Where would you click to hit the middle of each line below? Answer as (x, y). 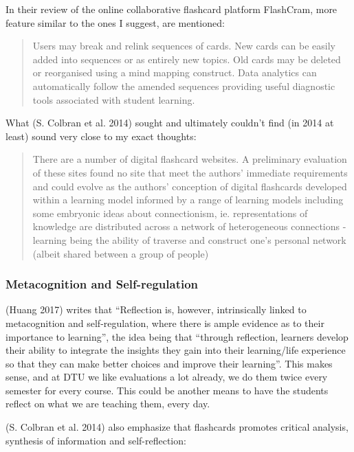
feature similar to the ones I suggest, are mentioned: (115, 22)
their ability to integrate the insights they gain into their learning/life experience (176, 350)
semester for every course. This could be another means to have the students (167, 390)
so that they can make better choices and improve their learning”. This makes (169, 363)
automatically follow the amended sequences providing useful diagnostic (184, 86)
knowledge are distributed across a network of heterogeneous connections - (189, 226)
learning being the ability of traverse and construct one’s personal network (189, 239)
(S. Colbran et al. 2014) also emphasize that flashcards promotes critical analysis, (177, 427)
